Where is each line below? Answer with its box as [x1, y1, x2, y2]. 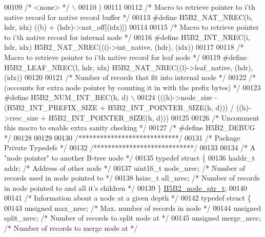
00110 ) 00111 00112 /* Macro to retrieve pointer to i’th [78, 2, 255, 12]
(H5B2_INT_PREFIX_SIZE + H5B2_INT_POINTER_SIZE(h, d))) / [4, 102, 234, 112]
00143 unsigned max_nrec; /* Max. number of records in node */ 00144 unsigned [4, 202, 261, 213]
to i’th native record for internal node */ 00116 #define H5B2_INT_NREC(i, [4, 31, 250, 42]
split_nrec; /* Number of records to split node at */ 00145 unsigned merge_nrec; [4, 212, 261, 223]
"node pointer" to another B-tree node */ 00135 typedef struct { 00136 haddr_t [4, 152, 255, 163]
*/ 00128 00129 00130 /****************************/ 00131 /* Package [4, 132, 240, 143]
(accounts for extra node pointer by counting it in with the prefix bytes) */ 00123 [4, 82, 261, 92]
